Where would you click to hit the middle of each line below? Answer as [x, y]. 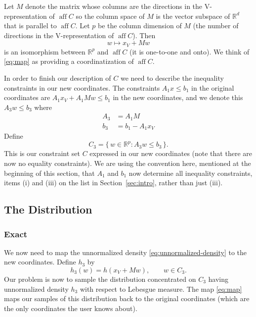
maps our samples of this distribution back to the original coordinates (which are [127, 298]
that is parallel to [30, 26]
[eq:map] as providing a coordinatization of [69, 61]
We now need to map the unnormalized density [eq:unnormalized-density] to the [126, 252]
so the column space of [110, 16]
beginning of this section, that [49, 173]
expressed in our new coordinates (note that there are [171, 153]
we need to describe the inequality [172, 78]
